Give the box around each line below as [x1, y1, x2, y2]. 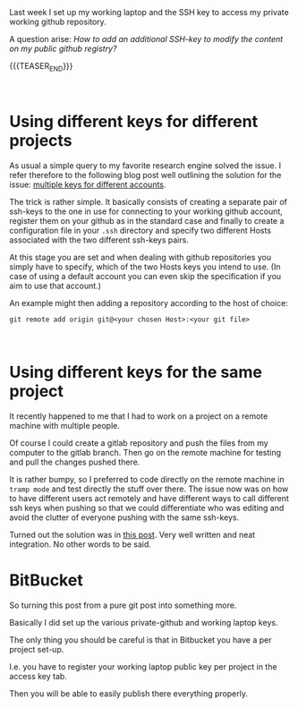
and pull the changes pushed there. [9, 456, 140, 467]
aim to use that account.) [9, 280, 101, 291]
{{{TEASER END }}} [9, 61, 73, 73]
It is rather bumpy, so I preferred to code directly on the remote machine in [9, 473, 285, 484]
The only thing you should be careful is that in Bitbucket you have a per [9, 634, 272, 645]
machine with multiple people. [9, 420, 121, 431]
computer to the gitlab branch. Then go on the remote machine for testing [9, 447, 282, 457]
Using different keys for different [9, 111, 258, 132]
